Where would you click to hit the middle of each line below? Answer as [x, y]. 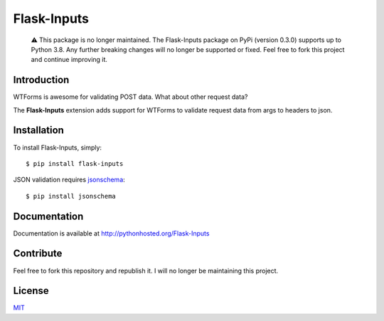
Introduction [41, 80]
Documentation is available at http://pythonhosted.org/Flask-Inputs [111, 233]
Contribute [38, 254]
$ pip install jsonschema [71, 196]
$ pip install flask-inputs [75, 163]
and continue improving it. [69, 60]
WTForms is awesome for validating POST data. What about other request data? [130, 97]
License [31, 291]
